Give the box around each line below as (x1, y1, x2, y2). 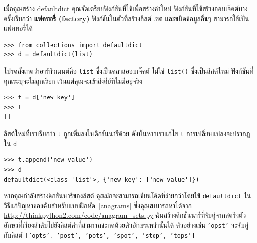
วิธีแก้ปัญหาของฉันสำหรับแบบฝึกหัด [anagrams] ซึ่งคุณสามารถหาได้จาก (4, 200, 192, 210)
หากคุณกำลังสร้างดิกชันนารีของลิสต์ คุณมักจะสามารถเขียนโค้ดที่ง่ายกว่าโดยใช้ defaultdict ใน (4, 191, 251, 201)
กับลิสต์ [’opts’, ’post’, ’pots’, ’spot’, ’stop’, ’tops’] (4, 229, 195, 240)
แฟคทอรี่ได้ (4, 23, 33, 33)
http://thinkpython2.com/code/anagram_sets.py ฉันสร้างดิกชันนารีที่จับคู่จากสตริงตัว (4, 210, 246, 220)
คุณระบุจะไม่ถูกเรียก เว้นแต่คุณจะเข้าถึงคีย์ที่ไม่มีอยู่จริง (4, 75, 142, 86)
